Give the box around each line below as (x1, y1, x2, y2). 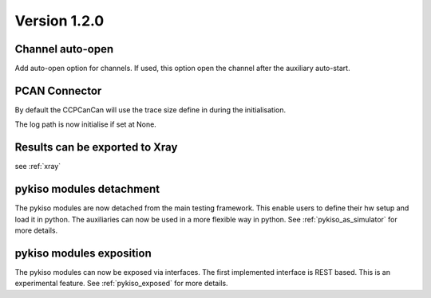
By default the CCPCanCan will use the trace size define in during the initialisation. (14, 104, 287, 115)
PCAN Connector (14, 84, 102, 97)
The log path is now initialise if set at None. (14, 120, 157, 129)
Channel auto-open (14, 42, 114, 56)
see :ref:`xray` (14, 162, 61, 171)
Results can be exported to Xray (14, 140, 178, 155)
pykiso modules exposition (14, 246, 152, 260)
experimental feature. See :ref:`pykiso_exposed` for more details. (14, 279, 228, 288)
